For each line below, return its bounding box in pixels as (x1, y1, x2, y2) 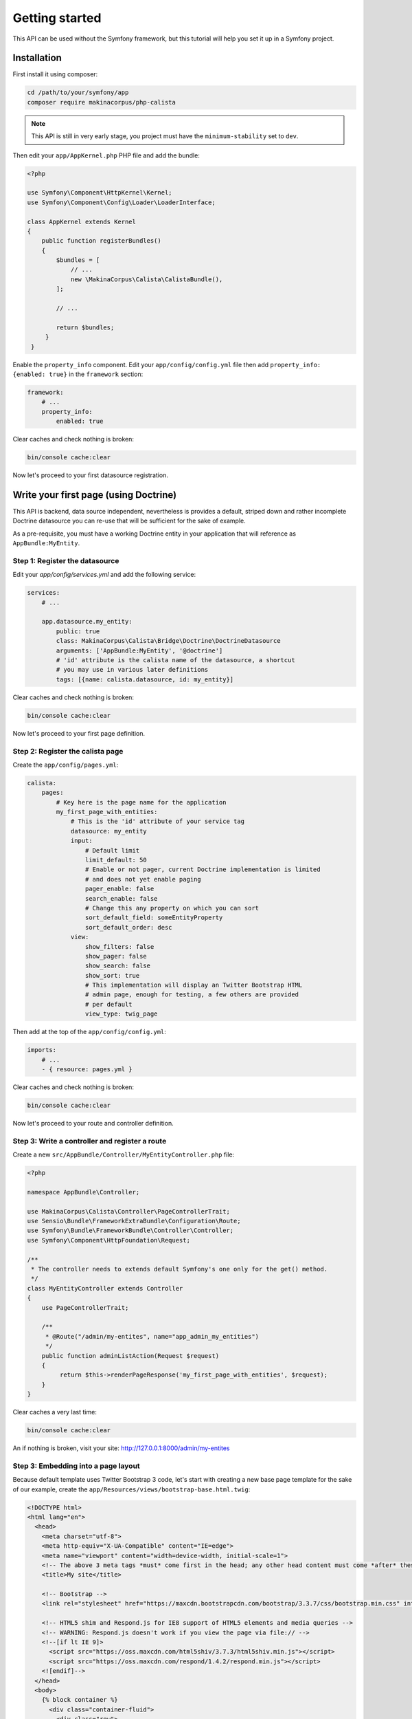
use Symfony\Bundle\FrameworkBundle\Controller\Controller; (27, 1227, 234, 1234)
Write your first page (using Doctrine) (12, 489, 177, 501)
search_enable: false (84, 895, 158, 902)
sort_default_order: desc (84, 923, 172, 931)
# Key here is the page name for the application (56, 798, 227, 806)
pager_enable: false (84, 885, 154, 893)
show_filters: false (84, 943, 154, 950)
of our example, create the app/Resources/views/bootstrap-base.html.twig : (12, 1485, 251, 1493)
